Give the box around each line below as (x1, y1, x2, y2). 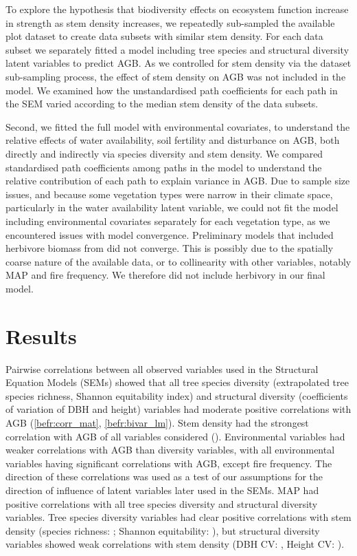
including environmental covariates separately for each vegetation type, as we (5, 213, 330, 228)
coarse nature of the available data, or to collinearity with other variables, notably (5, 254, 352, 268)
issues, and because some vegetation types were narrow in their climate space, (5, 186, 333, 201)
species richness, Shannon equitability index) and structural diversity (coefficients (5, 388, 348, 403)
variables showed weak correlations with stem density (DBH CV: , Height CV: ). (5, 537, 345, 551)
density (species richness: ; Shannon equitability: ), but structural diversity (5, 523, 320, 537)
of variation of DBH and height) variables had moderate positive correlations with (5, 402, 352, 416)
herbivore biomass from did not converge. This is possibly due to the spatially (5, 241, 334, 255)
